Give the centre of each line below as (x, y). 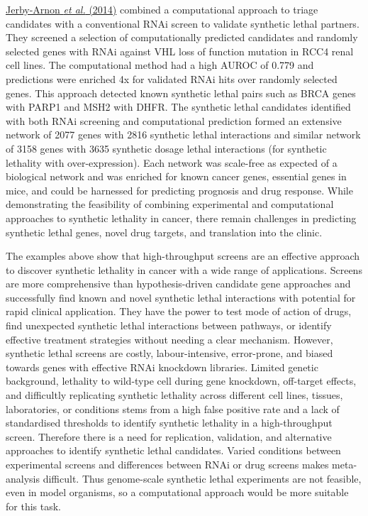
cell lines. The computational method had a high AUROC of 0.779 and (160, 65)
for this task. (33, 506)
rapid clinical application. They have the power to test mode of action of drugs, (179, 311)
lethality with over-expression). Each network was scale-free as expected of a (172, 162)
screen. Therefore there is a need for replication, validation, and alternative (169, 436)
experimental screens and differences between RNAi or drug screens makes (167, 464)
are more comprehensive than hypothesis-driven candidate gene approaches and (178, 284)
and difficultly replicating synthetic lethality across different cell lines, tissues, (174, 395)
